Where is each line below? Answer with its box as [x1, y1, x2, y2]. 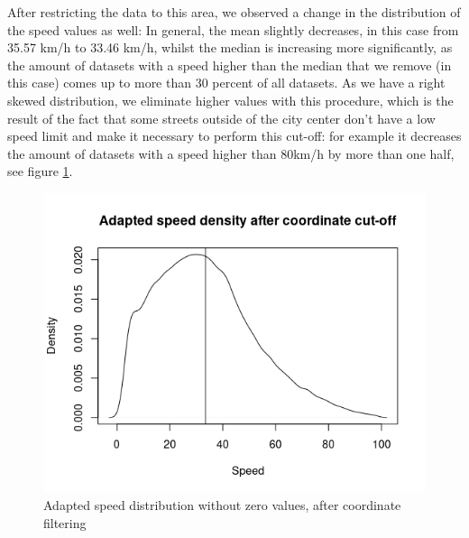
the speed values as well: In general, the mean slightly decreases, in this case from [7, 20, 459, 39]
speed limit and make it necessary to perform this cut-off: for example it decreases [7, 126, 462, 145]
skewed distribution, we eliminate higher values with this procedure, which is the [7, 90, 454, 109]
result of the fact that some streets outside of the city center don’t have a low [7, 108, 436, 127]
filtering [43, 513, 87, 532]
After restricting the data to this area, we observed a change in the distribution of [7, 3, 461, 21]
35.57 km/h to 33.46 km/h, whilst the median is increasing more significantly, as [7, 38, 453, 57]
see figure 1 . [7, 162, 73, 181]
